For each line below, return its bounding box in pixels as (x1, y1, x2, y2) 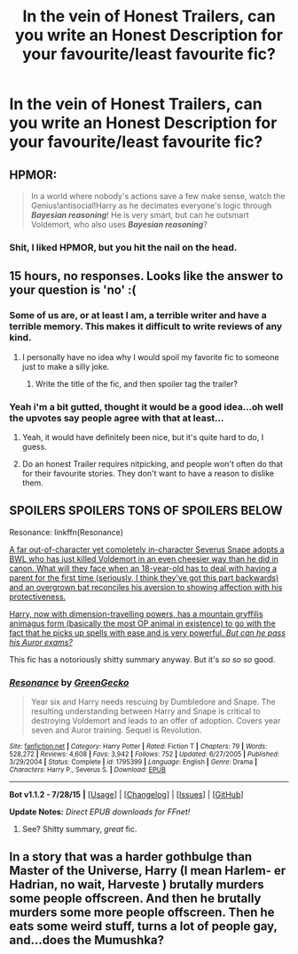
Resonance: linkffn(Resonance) (9, 526, 124, 537)
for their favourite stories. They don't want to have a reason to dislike (21, 468, 275, 478)
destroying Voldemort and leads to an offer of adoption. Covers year (30, 716, 281, 726)
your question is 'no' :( (9, 283, 137, 298)
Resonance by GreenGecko (9, 676, 129, 688)
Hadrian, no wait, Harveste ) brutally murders (9, 878, 264, 893)
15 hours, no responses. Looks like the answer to (9, 269, 284, 284)
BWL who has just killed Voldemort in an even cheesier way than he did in (9, 553, 279, 564)
